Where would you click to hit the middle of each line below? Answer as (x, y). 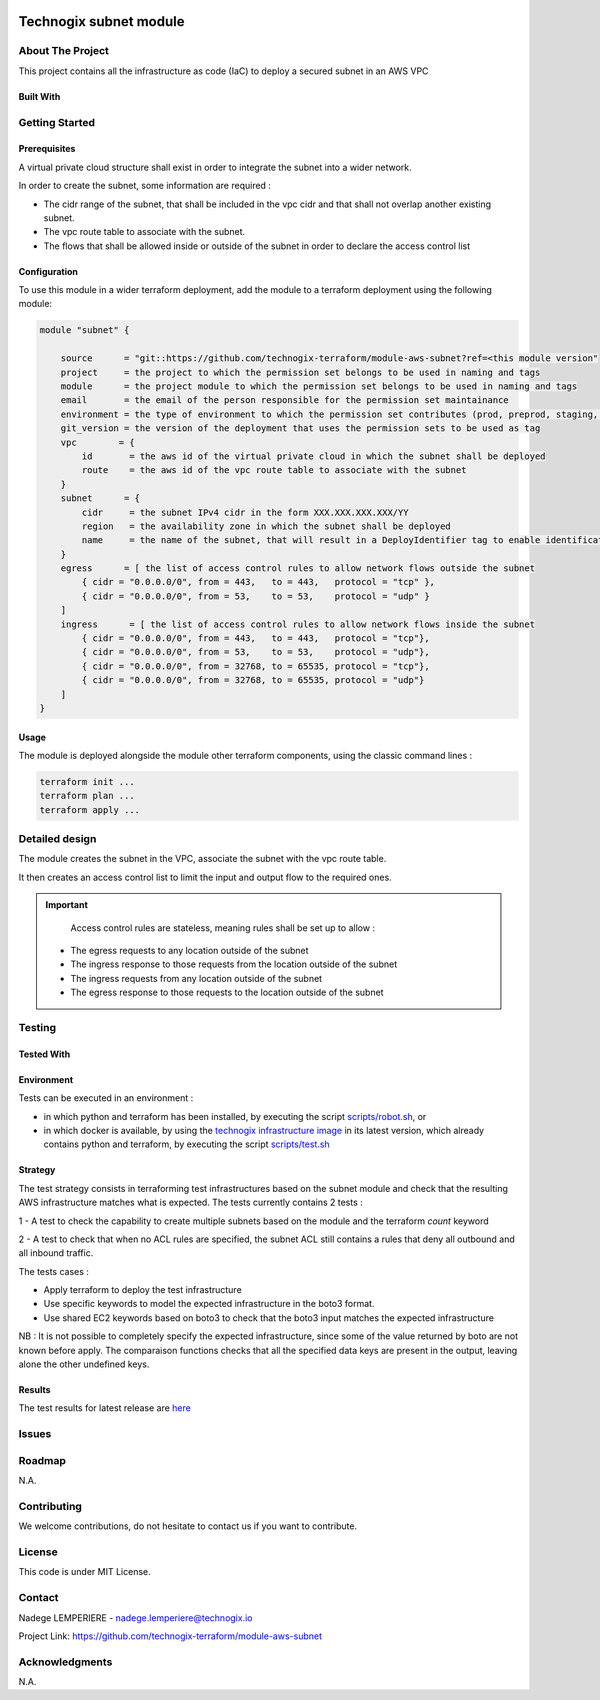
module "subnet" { (84, 330)
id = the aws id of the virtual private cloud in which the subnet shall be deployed (313, 456)
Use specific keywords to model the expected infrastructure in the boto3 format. (209, 1304)
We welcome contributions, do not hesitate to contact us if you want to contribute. (188, 1526)
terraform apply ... (89, 809)
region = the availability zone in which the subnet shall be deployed (266, 526)
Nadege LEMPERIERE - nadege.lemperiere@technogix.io (135, 1617)
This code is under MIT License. (85, 1572)
